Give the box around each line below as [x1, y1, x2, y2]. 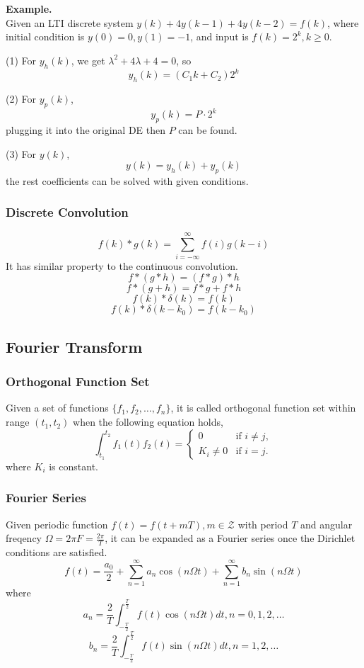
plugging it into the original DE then [6, 122, 166, 137]
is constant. [49, 458, 98, 473]
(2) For [6, 91, 37, 106]
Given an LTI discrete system [6, 15, 134, 30]
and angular [300, 516, 353, 531]
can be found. [178, 122, 237, 137]
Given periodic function [6, 516, 108, 531]
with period [237, 516, 288, 531]
